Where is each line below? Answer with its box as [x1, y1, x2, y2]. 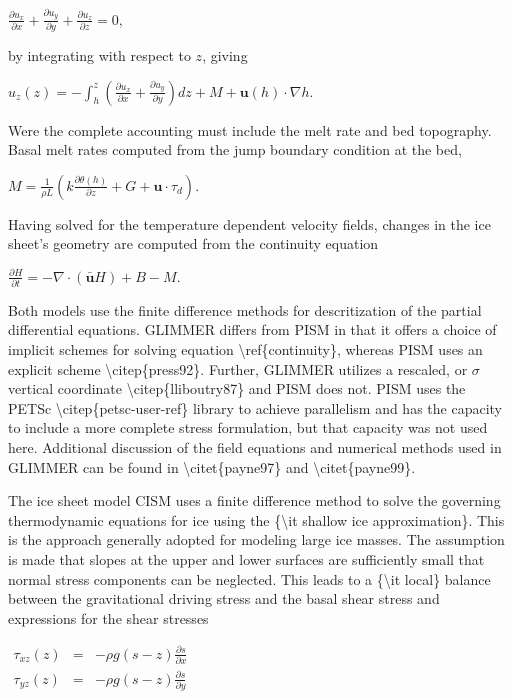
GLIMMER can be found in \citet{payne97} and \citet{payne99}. [8, 456, 416, 477]
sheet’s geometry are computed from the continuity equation [8, 233, 379, 254]
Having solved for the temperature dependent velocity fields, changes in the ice [8, 213, 491, 234]
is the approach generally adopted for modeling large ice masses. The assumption [8, 529, 505, 550]
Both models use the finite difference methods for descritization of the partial [8, 299, 482, 320]
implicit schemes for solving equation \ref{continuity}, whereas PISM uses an [8, 339, 483, 360]
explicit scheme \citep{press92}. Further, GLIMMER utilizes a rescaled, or [8, 358, 468, 379]
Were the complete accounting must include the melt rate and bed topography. [8, 119, 492, 140]
